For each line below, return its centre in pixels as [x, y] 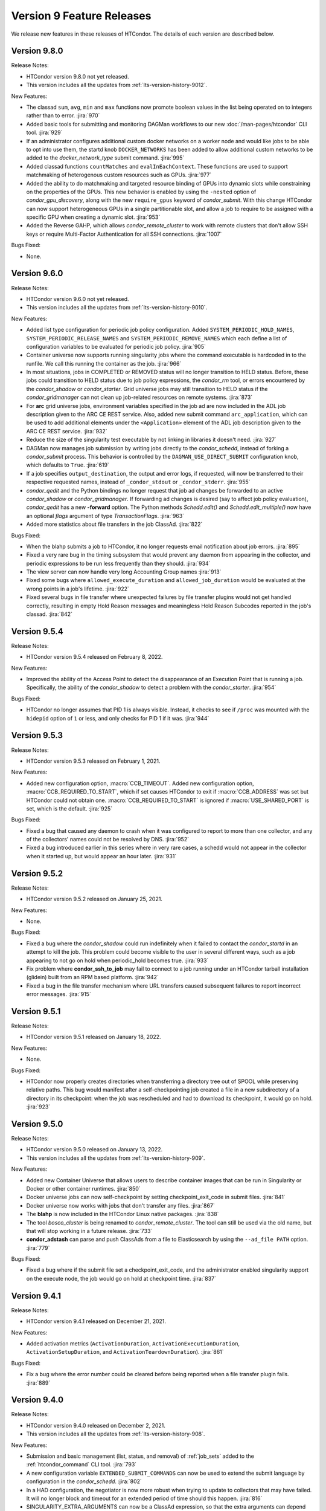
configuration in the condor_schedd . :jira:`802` [84, 1481]
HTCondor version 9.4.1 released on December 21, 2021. [96, 1321]
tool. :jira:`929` [44, 132]
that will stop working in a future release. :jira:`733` [89, 1231]
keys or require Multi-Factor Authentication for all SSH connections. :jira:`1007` [124, 234]
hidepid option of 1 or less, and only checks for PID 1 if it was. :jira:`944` [118, 718]
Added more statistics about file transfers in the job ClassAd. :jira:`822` [114, 524]
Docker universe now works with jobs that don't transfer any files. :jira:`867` [121, 1205]
